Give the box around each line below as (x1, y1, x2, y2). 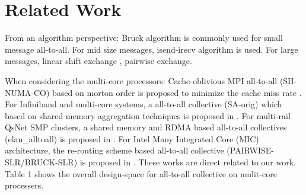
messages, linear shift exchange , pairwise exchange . (5, 55, 192, 67)
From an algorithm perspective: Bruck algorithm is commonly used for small (5, 31, 283, 44)
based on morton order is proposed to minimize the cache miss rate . (52, 86, 302, 98)
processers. (5, 179, 44, 191)
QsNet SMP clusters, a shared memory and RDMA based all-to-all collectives (5, 121, 287, 133)
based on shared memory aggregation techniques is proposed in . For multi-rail (5, 109, 291, 122)
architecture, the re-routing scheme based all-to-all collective (5, 144, 224, 156)
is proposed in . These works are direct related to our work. (79, 156, 296, 168)
